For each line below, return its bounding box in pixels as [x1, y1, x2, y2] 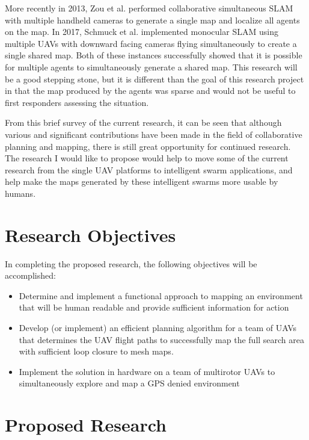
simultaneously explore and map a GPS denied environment [19, 377, 240, 389]
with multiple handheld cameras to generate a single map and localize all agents [5, 13, 300, 26]
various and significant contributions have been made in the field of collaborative [5, 128, 302, 140]
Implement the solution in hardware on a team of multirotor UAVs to [19, 365, 275, 377]
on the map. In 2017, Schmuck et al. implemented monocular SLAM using [5, 25, 278, 38]
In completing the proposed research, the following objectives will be [5, 257, 257, 270]
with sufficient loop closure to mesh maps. [19, 345, 174, 358]
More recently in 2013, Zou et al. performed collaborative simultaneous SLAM [5, 2, 293, 14]
